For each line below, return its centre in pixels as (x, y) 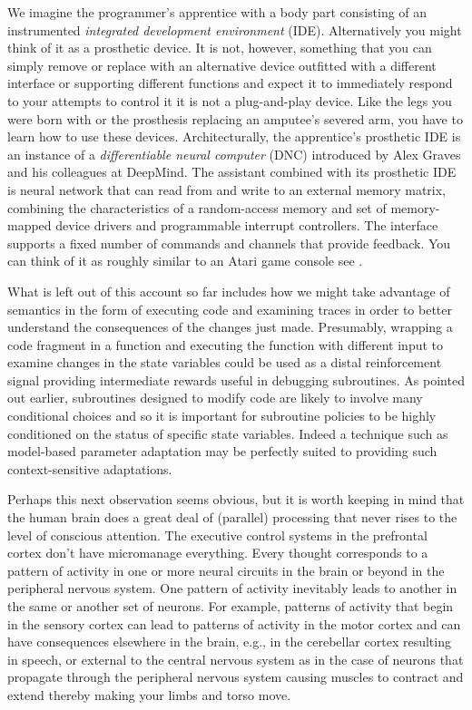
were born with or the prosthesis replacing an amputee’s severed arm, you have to (235, 118)
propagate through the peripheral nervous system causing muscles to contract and (236, 677)
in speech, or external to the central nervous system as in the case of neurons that (236, 659)
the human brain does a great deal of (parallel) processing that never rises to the (232, 517)
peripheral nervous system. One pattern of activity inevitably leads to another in (232, 588)
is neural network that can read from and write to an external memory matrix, (226, 189)
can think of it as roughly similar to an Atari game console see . (185, 261)
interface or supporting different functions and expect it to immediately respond (230, 83)
